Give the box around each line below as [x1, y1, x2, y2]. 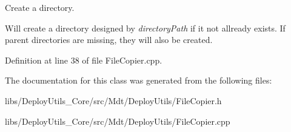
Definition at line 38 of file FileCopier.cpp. [5, 53, 162, 66]
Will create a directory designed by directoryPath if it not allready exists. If [5, 21, 286, 34]
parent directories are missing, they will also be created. [5, 33, 213, 46]
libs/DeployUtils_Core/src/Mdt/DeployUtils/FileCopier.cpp [5, 114, 230, 127]
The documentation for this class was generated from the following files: [5, 74, 272, 87]
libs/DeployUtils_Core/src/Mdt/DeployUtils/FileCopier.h [5, 94, 222, 107]
